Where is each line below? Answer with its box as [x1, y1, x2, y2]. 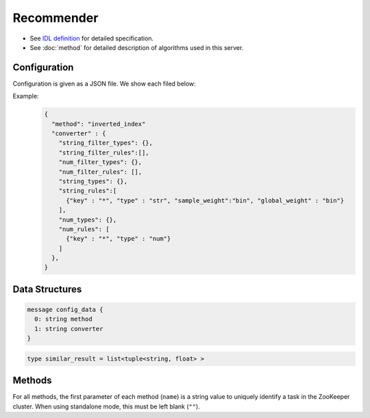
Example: [12, 92, 39, 101]
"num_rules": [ [58, 225, 110, 233]
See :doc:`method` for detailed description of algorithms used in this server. [29, 43, 244, 51]
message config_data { [27, 306, 103, 314]
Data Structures [12, 283, 82, 295]
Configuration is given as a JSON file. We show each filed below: [12, 79, 197, 88]
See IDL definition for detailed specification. [29, 34, 154, 42]
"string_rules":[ [58, 187, 117, 195]
